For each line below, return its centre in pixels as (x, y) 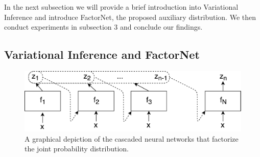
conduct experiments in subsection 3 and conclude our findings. (103, 27)
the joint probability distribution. (77, 149)
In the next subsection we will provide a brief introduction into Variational (121, 7)
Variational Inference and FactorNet (102, 54)
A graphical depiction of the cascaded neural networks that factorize (132, 138)
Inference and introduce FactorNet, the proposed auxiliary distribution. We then (130, 17)
